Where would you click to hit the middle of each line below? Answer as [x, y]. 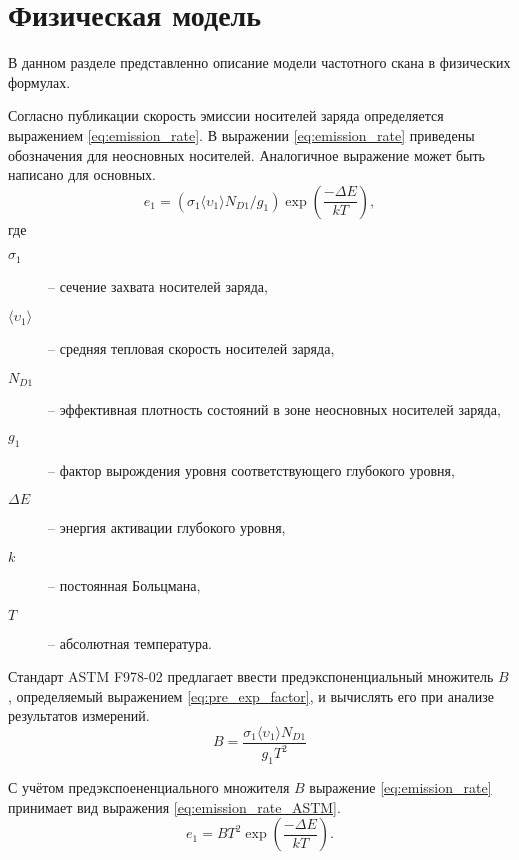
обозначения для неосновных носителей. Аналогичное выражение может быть [246, 154]
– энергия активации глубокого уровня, [167, 527]
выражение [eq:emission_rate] [400, 787]
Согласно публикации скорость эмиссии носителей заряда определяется [226, 115]
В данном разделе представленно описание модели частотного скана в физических [259, 62]
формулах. [39, 81]
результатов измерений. [79, 715]
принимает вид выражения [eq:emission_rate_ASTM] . [174, 806]
